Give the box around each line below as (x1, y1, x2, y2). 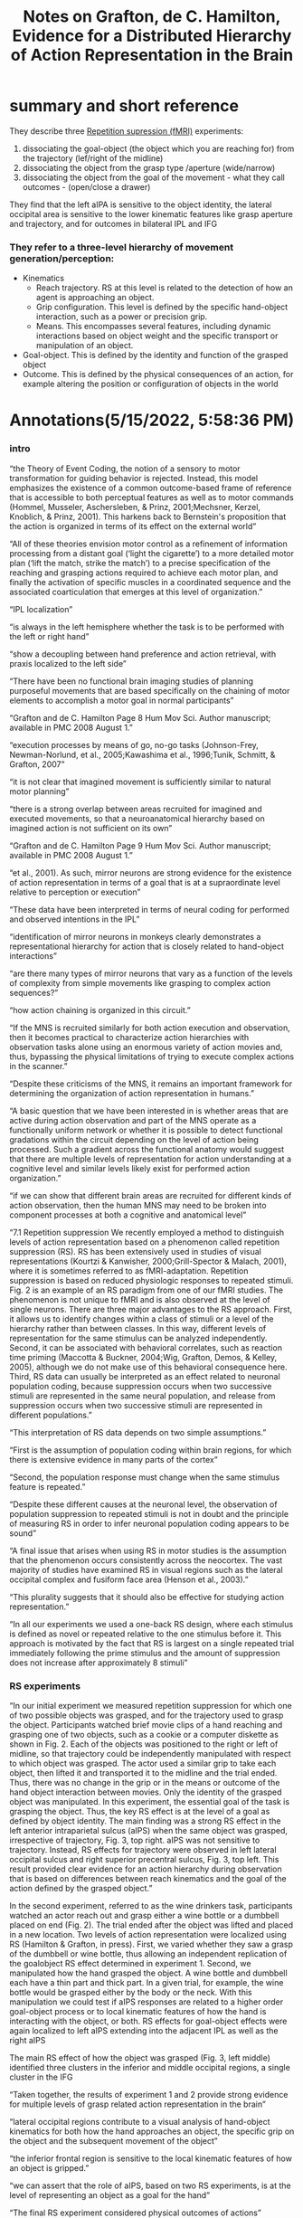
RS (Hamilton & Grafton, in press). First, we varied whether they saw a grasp (9, 1938, 294, 1950)
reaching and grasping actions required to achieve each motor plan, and (9, 567, 279, 578)
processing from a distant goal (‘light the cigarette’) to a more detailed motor (9, 547, 294, 558)
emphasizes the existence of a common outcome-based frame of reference (9, 482, 292, 493)
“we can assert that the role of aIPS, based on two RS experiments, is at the (9, 2180, 291, 2191)
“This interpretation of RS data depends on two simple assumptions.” (9, 1427, 267, 1437)
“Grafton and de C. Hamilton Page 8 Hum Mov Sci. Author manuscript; (9, 712, 271, 723)
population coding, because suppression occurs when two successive (9, 1380, 272, 1391)
